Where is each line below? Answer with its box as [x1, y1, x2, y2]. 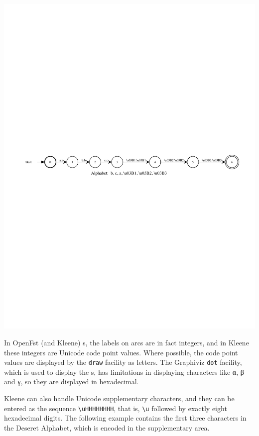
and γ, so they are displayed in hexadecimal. [4, 376, 139, 387]
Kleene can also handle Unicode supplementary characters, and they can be [4, 393, 235, 404]
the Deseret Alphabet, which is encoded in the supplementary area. [4, 422, 210, 433]
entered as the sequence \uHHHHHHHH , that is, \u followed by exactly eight [4, 403, 227, 413]
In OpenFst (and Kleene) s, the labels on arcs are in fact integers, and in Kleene [4, 337, 249, 348]
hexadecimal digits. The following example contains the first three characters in [4, 413, 247, 423]
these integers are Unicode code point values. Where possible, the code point [4, 347, 238, 357]
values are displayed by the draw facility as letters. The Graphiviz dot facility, [4, 357, 242, 367]
